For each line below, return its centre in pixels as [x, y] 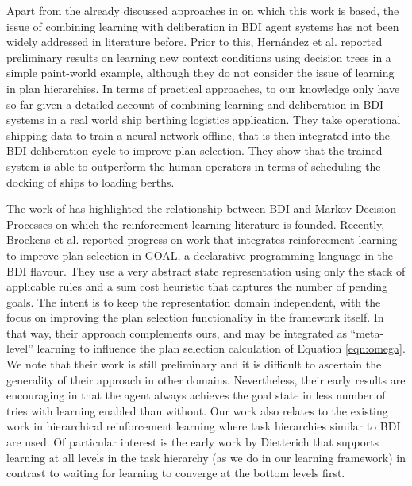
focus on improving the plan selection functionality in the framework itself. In [195, 317]
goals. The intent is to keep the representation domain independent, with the [194, 301]
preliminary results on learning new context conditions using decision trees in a [199, 57]
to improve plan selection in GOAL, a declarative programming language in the [200, 255]
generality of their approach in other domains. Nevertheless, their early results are [206, 379]
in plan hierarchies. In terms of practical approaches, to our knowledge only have [203, 88]
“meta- [367, 332]
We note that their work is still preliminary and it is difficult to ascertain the [194, 364]
